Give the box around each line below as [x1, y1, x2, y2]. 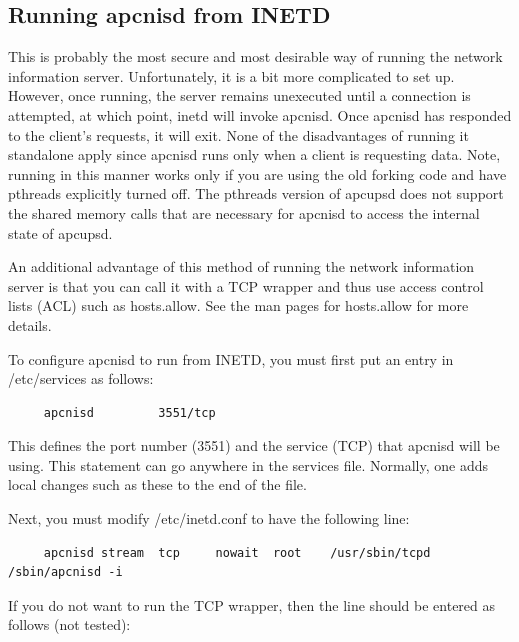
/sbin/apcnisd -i [8, 565, 123, 580]
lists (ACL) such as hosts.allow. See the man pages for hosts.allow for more [8, 295, 469, 316]
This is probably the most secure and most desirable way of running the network [8, 46, 503, 67]
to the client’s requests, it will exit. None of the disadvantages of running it [8, 124, 469, 145]
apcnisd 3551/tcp [43, 405, 216, 420]
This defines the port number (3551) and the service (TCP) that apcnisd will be [8, 435, 500, 456]
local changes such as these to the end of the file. [8, 474, 307, 495]
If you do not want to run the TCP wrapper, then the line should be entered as [8, 594, 496, 615]
